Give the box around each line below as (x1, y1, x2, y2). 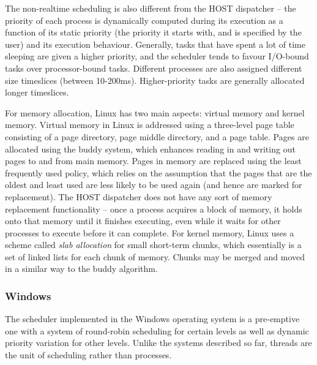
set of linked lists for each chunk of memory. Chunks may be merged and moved (5, 250, 305, 263)
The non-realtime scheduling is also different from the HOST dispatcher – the (5, 2, 296, 14)
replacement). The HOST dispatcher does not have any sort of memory (5, 190, 272, 203)
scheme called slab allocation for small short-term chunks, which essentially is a (5, 238, 302, 251)
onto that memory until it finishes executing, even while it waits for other (5, 214, 281, 227)
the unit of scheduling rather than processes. (5, 348, 172, 361)
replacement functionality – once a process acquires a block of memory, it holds (5, 202, 302, 215)
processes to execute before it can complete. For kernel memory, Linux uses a (5, 226, 294, 239)
